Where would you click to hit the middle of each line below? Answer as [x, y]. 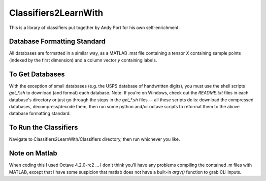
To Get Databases [37, 74]
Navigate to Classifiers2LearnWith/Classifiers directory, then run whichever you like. [95, 139]
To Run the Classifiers [44, 128]
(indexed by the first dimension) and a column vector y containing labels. [83, 60]
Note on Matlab [33, 153]
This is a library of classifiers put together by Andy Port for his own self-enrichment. [94, 28]
